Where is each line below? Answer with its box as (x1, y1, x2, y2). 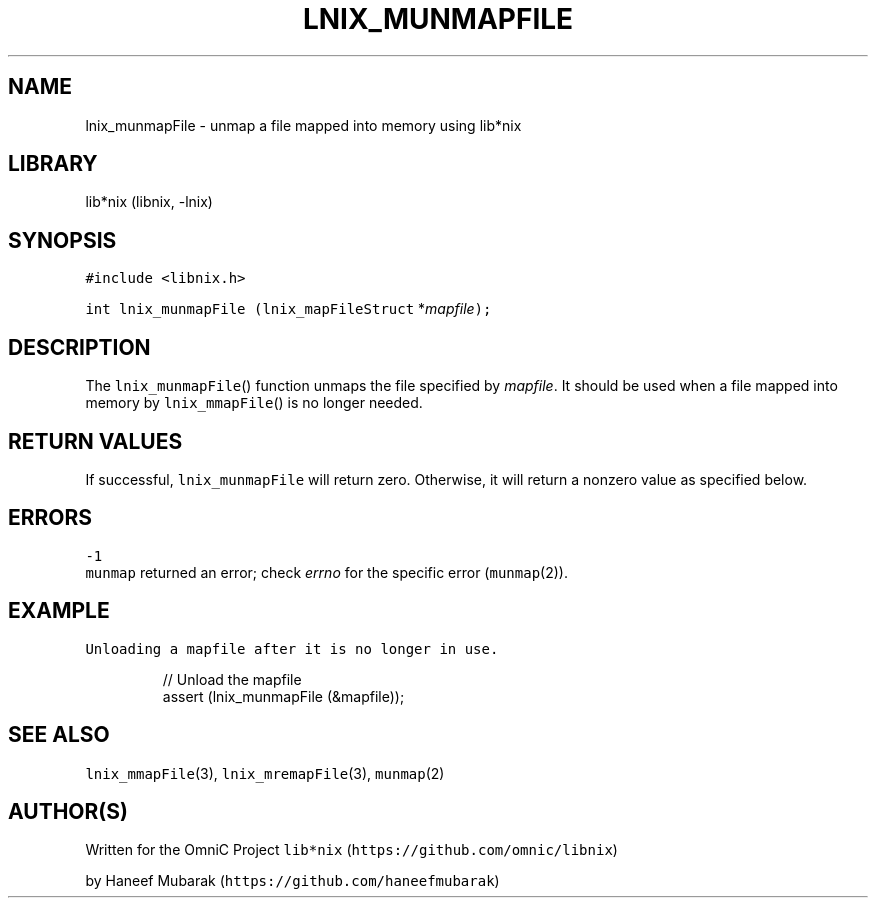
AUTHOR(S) (8, 798, 128, 824)
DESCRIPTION (8, 334, 151, 360)
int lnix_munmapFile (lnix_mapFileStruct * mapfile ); (85, 300, 492, 318)
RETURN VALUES (8, 428, 183, 454)
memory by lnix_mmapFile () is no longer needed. (85, 394, 423, 412)
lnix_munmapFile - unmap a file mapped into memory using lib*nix (85, 116, 522, 134)
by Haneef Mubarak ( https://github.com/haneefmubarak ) (85, 872, 500, 890)
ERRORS (8, 505, 93, 531)
